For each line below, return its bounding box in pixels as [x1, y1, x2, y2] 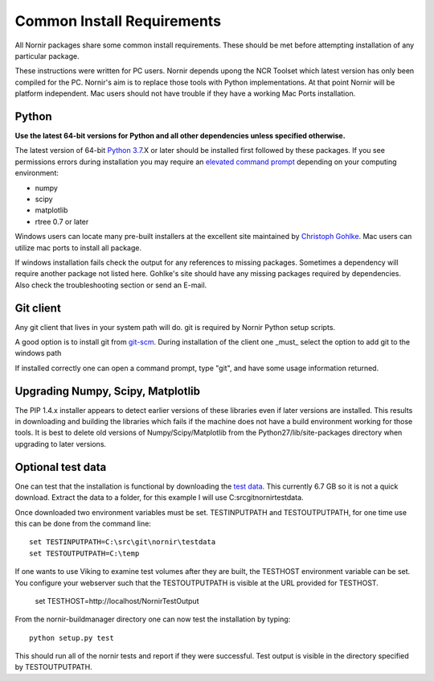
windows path [14, 349, 62, 358]
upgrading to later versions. [14, 439, 107, 448]
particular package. [14, 51, 80, 60]
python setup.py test [29, 633, 114, 642]
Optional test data [14, 460, 107, 474]
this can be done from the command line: [14, 518, 152, 528]
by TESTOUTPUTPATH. [14, 662, 92, 672]
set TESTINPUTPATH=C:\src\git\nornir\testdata [29, 538, 216, 547]
